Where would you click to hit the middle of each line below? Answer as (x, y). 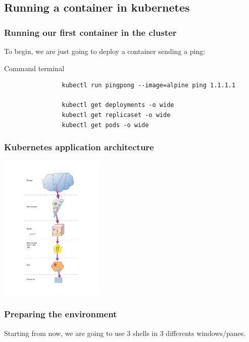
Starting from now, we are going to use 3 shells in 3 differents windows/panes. (125, 333)
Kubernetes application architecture (79, 147)
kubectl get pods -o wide (105, 125)
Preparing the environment (61, 314)
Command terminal (34, 68)
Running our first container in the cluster (90, 32)
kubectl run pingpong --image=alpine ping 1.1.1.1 (149, 85)
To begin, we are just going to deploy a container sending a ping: (105, 51)
